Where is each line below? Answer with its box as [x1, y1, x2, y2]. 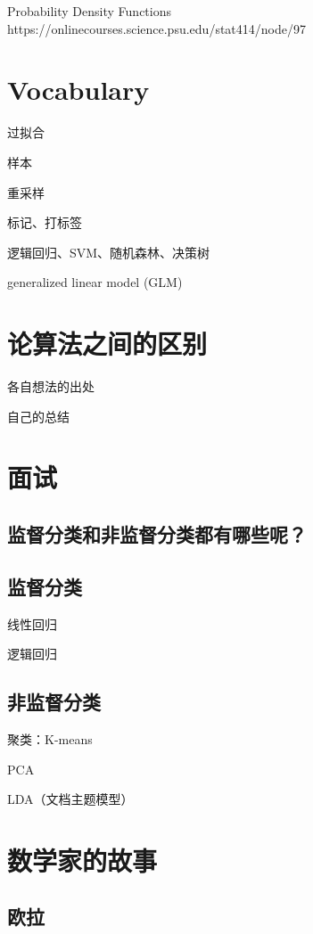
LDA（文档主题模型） [7, 790, 134, 808]
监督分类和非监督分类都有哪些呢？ [7, 520, 307, 547]
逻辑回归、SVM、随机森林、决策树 [7, 242, 210, 261]
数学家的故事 [7, 841, 158, 878]
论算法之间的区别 [7, 325, 208, 362]
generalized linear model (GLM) [7, 273, 183, 291]
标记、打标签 [7, 213, 82, 232]
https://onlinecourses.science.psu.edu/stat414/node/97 [7, 19, 306, 37]
